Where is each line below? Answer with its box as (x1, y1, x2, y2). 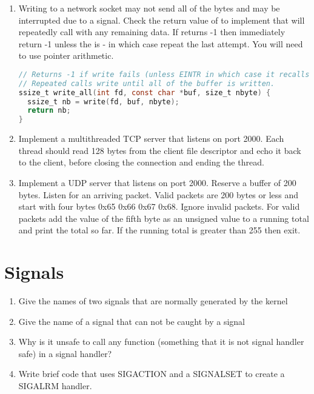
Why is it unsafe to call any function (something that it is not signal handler (18, 335, 304, 348)
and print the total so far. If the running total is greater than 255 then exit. (18, 224, 301, 236)
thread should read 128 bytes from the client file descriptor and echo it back (18, 144, 301, 156)
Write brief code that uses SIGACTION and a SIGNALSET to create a (18, 367, 285, 380)
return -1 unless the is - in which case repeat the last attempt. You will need (18, 37, 303, 50)
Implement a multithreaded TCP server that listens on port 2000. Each (18, 132, 284, 145)
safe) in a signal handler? (18, 347, 112, 359)
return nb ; (27, 106, 71, 115)
